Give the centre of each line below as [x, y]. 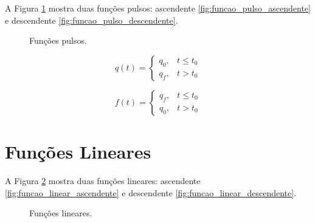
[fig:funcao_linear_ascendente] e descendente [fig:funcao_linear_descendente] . [151, 192]
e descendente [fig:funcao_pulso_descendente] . [92, 20]
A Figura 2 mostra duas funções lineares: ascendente [103, 180]
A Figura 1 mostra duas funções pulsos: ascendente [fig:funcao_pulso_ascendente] [158, 8]
